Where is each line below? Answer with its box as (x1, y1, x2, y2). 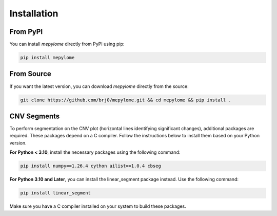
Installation (9, 8, 58, 19)
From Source (9, 69, 51, 78)
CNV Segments (9, 112, 60, 120)
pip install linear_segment (20, 190, 91, 196)
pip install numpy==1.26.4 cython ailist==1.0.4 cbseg (20, 163, 161, 169)
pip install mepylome (20, 55, 75, 61)
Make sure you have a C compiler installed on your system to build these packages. (9, 203, 187, 209)
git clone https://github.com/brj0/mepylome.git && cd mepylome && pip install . (20, 97, 232, 103)
